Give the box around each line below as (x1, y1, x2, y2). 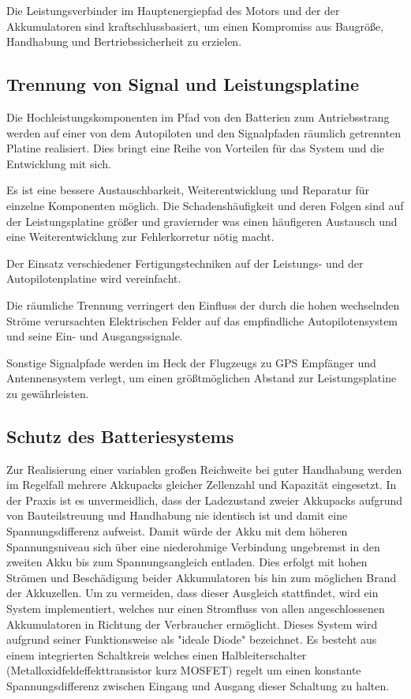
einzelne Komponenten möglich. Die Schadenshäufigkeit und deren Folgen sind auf (6, 197, 404, 213)
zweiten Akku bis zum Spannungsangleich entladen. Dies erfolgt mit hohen (6, 554, 368, 570)
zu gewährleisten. (6, 385, 89, 401)
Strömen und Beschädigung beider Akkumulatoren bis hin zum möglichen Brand (6, 569, 397, 585)
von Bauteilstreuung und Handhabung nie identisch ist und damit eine (6, 507, 348, 524)
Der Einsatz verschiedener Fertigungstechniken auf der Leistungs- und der (6, 254, 364, 271)
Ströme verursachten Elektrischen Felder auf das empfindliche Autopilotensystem (6, 312, 398, 329)
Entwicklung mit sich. (6, 155, 111, 171)
